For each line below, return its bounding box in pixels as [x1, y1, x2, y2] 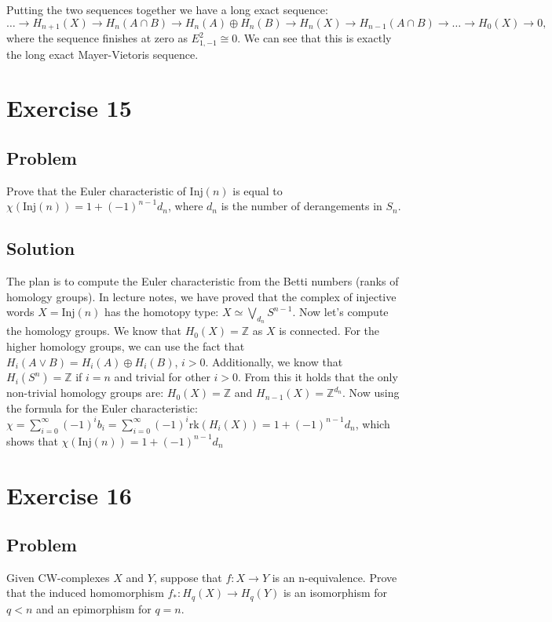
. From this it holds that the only [238, 369, 398, 385]
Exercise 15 [6, 92, 132, 124]
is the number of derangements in [221, 198, 382, 214]
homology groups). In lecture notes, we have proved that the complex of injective [6, 288, 397, 304]
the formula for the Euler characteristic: [6, 399, 198, 416]
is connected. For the [279, 322, 379, 339]
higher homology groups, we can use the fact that [6, 338, 245, 355]
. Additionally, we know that [205, 353, 343, 369]
